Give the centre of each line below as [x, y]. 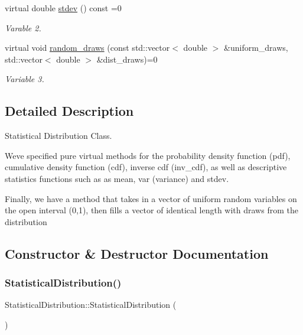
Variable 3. [25, 79]
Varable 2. [23, 27]
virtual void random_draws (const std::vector [87, 48]
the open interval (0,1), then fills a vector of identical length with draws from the [151, 210]
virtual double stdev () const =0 [63, 8]
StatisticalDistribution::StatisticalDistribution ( [91, 305]
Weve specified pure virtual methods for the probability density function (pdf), [148, 155]
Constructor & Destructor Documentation [137, 253]
